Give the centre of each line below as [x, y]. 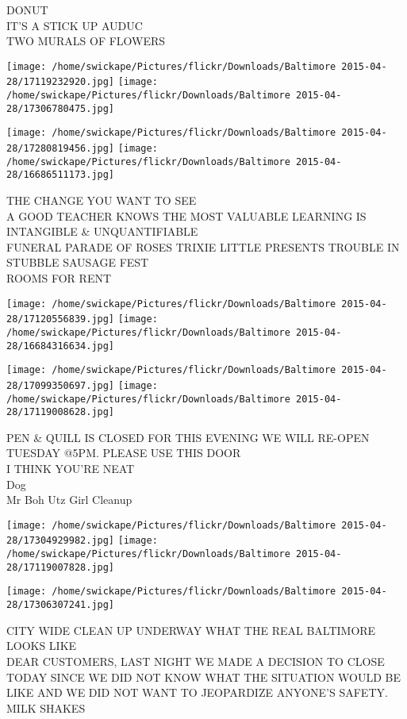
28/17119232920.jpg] [61, 82]
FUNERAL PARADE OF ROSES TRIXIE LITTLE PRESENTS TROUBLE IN [203, 246]
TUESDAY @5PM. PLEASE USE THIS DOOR [124, 453]
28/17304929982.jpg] [61, 541]
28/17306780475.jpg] [61, 108]
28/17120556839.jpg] [61, 319]
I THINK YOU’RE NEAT [71, 469]
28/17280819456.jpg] [61, 149]
